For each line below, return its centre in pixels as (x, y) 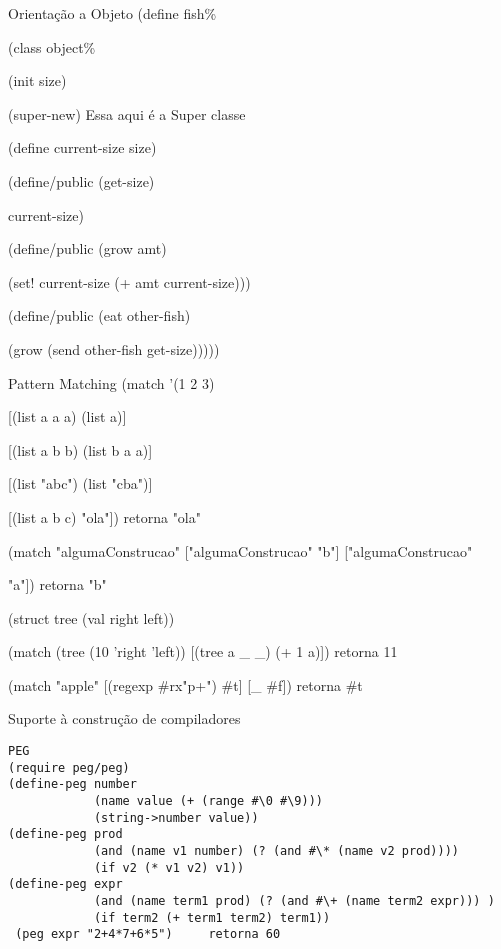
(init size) (37, 80)
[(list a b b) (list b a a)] (80, 449)
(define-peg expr (65, 884)
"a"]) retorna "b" (57, 584)
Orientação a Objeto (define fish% (112, 13)
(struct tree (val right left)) (91, 617)
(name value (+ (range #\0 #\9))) (208, 801)
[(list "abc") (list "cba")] (80, 483)
